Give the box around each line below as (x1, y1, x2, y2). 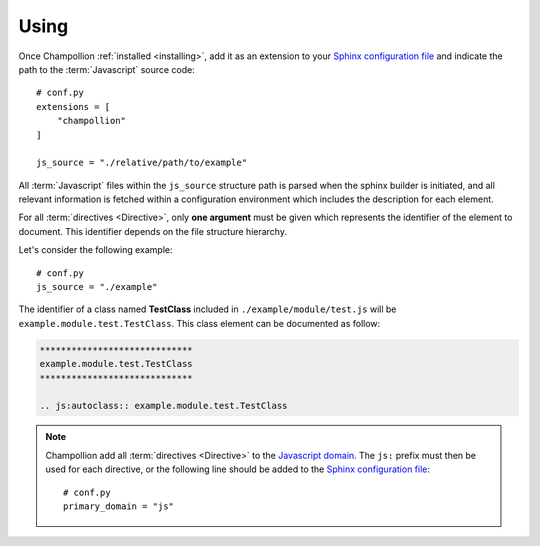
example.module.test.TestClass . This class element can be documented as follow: (18, 317, 381, 329)
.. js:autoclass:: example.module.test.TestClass (39, 400, 288, 412)
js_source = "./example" (36, 281, 158, 293)
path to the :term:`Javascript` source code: (18, 63, 195, 75)
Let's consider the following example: (18, 244, 174, 256)
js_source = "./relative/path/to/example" (36, 157, 248, 169)
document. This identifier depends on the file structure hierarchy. (18, 225, 287, 237)
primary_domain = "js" (63, 500, 175, 512)
